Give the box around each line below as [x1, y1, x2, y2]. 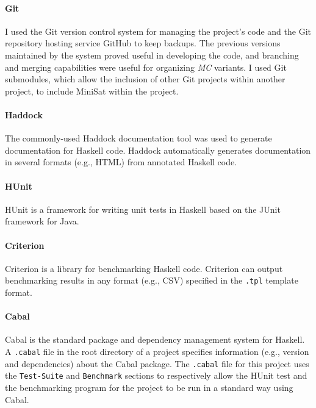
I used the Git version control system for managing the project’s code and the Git [5, 24, 312, 37]
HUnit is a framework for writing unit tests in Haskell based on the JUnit [5, 202, 281, 215]
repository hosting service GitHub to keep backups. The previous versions [5, 37, 281, 49]
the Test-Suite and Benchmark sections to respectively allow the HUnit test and [5, 369, 307, 382]
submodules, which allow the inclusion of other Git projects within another [5, 73, 285, 85]
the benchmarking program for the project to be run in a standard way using [5, 381, 293, 393]
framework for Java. [5, 215, 79, 227]
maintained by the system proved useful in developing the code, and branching [5, 48, 299, 61]
